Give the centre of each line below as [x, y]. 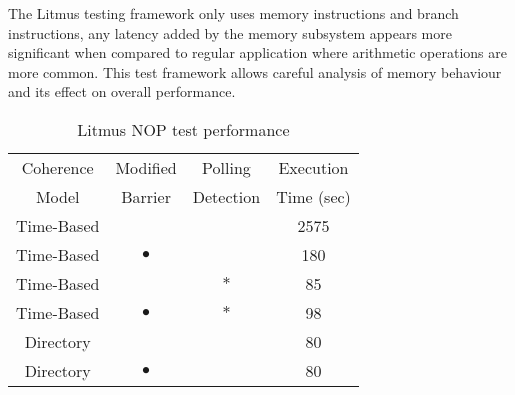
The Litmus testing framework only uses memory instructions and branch [233, 13]
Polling [226, 167]
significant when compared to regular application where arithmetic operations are [257, 52]
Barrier [146, 196]
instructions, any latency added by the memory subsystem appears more [230, 32]
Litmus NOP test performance [183, 129]
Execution [313, 167]
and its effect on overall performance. [122, 91]
